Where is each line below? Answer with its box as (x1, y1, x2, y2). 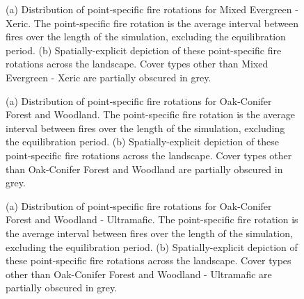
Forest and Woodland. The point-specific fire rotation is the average (6, 107, 295, 122)
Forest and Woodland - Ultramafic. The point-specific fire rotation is (6, 212, 298, 227)
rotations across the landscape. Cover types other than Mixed (6, 56, 269, 71)
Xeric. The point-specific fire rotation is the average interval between (6, 15, 299, 30)
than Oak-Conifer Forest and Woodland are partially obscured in (6, 161, 283, 176)
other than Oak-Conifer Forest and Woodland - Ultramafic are (6, 266, 272, 281)
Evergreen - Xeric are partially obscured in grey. (6, 70, 211, 84)
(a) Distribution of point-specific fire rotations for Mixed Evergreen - (6, 2, 298, 16)
